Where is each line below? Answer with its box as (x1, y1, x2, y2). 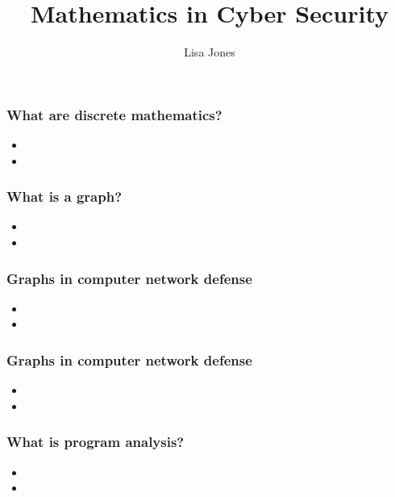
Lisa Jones (184, 44, 235, 61)
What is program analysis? (6, 432, 185, 452)
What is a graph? (6, 186, 123, 207)
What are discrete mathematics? (6, 104, 222, 124)
